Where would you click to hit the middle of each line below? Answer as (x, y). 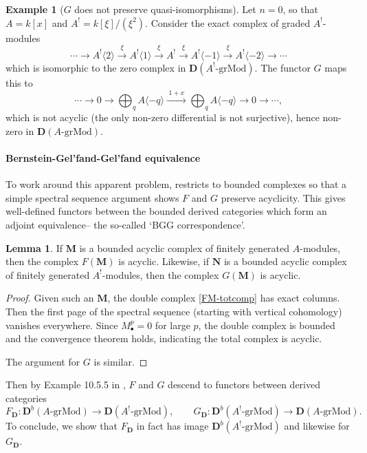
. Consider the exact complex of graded (228, 22)
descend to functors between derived (244, 384)
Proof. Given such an (50, 298)
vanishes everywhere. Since (62, 325)
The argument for (43, 361)
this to (19, 82)
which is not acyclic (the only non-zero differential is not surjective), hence (163, 117)
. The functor (282, 67)
